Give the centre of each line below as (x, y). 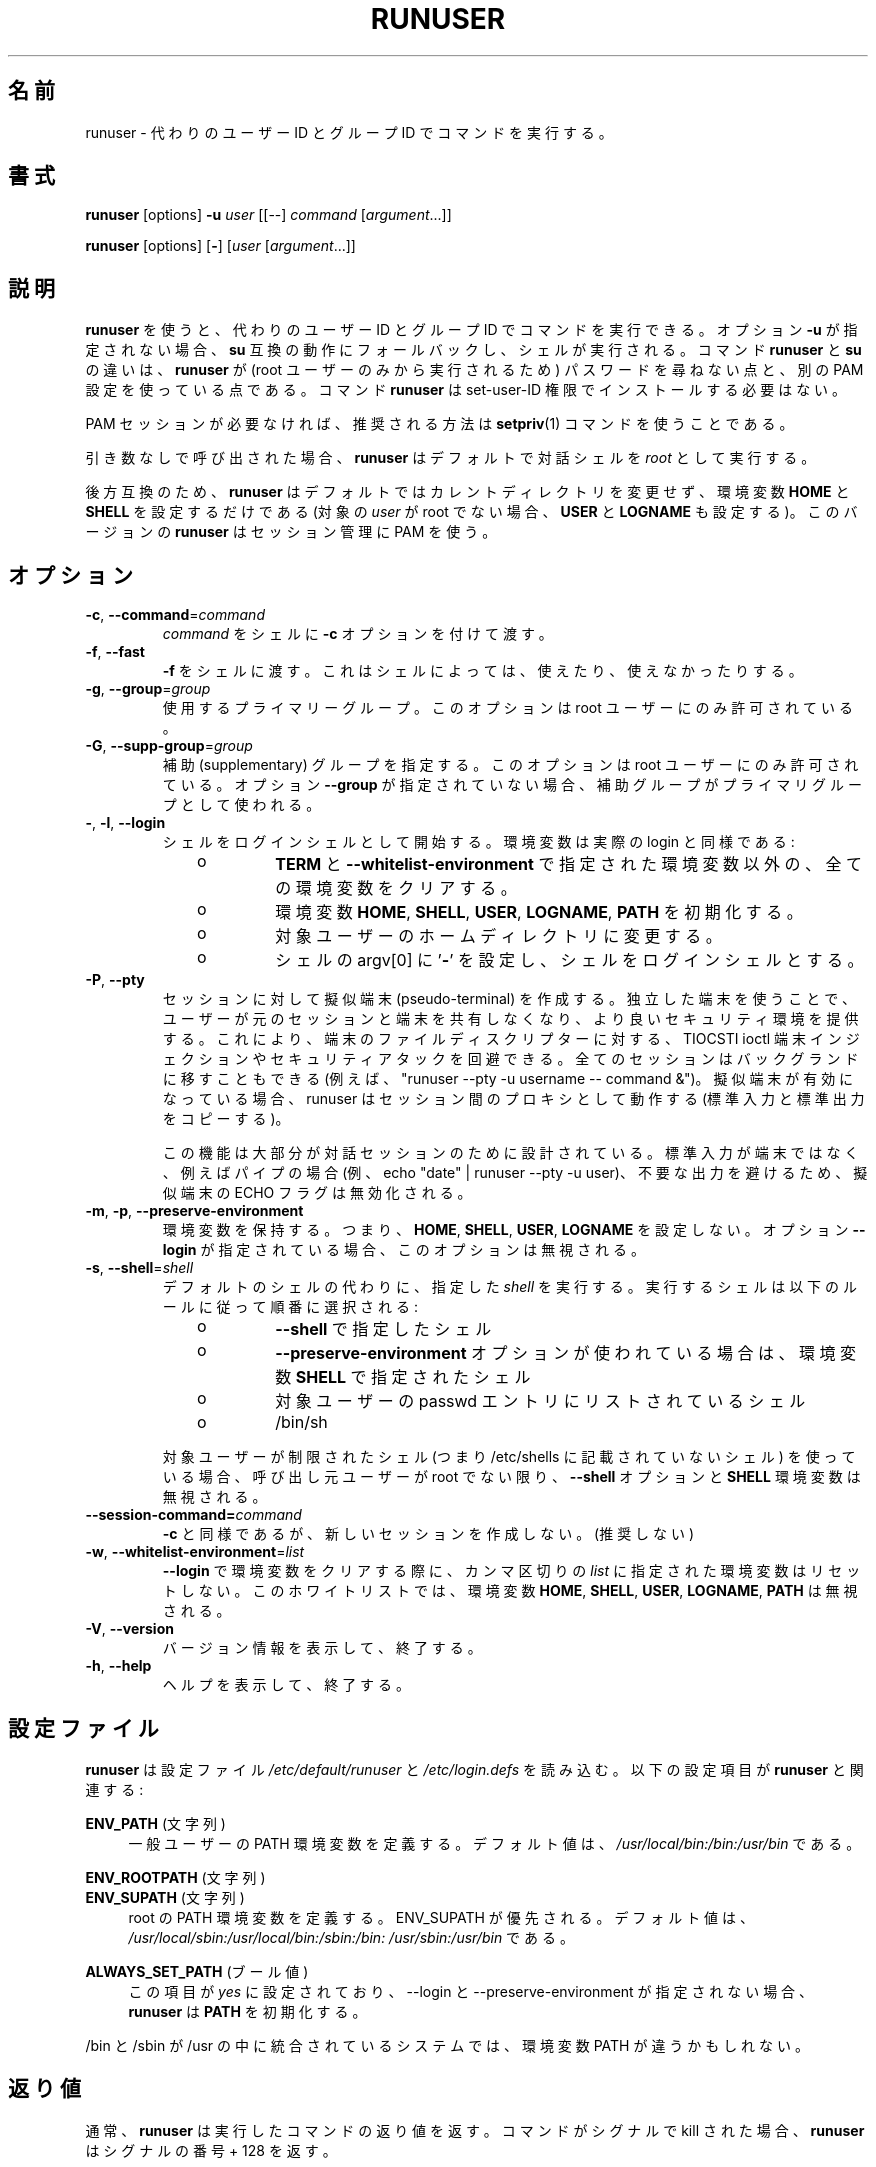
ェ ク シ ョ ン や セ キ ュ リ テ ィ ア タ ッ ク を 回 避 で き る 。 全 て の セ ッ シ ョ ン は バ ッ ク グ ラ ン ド (510, 1059)
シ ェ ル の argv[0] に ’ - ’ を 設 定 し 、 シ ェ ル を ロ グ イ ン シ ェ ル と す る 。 (569, 960)
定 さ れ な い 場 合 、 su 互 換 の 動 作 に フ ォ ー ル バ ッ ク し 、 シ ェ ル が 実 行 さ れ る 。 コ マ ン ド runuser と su (473, 350)
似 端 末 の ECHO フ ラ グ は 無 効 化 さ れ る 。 (317, 1193)
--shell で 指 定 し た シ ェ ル (383, 1329)
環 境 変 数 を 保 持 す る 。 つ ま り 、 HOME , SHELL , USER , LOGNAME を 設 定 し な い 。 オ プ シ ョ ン (505, 1230)
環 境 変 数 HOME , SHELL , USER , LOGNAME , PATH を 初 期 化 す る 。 (539, 912)
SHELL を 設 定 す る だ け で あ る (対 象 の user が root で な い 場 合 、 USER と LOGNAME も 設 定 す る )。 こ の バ (471, 512)
